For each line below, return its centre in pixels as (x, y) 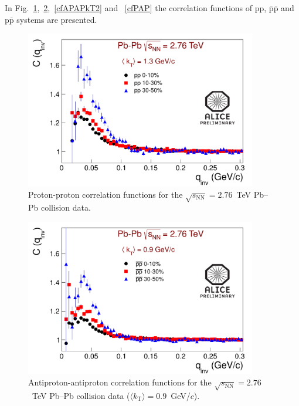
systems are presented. (57, 19)
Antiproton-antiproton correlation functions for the (120, 382)
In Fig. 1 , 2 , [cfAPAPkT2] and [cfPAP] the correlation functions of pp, (136, 8)
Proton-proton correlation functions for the (106, 194)
